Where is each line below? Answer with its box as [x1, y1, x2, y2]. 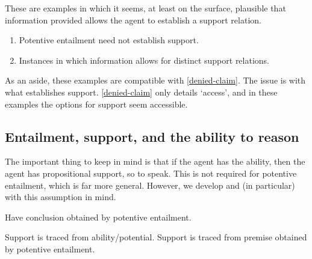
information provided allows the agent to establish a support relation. [5, 13, 261, 26]
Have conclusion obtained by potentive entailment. [5, 210, 192, 223]
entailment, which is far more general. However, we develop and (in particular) [5, 178, 295, 191]
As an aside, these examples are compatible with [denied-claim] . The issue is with [5, 74, 306, 87]
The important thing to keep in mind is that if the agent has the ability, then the [5, 155, 305, 168]
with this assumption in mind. [5, 190, 116, 203]
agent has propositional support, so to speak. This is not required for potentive [5, 166, 297, 179]
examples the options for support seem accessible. [5, 97, 188, 110]
